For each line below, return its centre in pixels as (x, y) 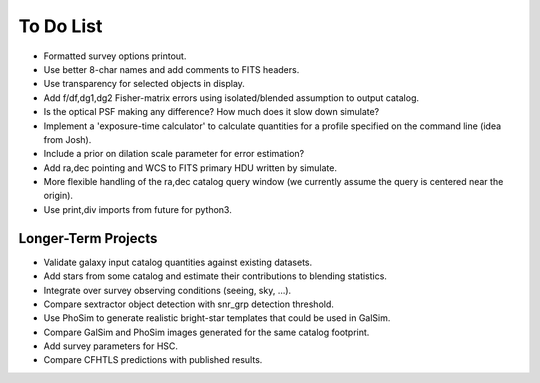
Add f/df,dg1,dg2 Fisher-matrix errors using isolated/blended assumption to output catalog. (231, 97)
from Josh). (67, 139)
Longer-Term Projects (88, 238)
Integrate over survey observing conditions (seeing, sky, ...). (167, 290)
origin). (58, 196)
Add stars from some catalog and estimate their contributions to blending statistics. (215, 276)
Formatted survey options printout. (115, 56)
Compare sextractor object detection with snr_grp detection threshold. (189, 304)
